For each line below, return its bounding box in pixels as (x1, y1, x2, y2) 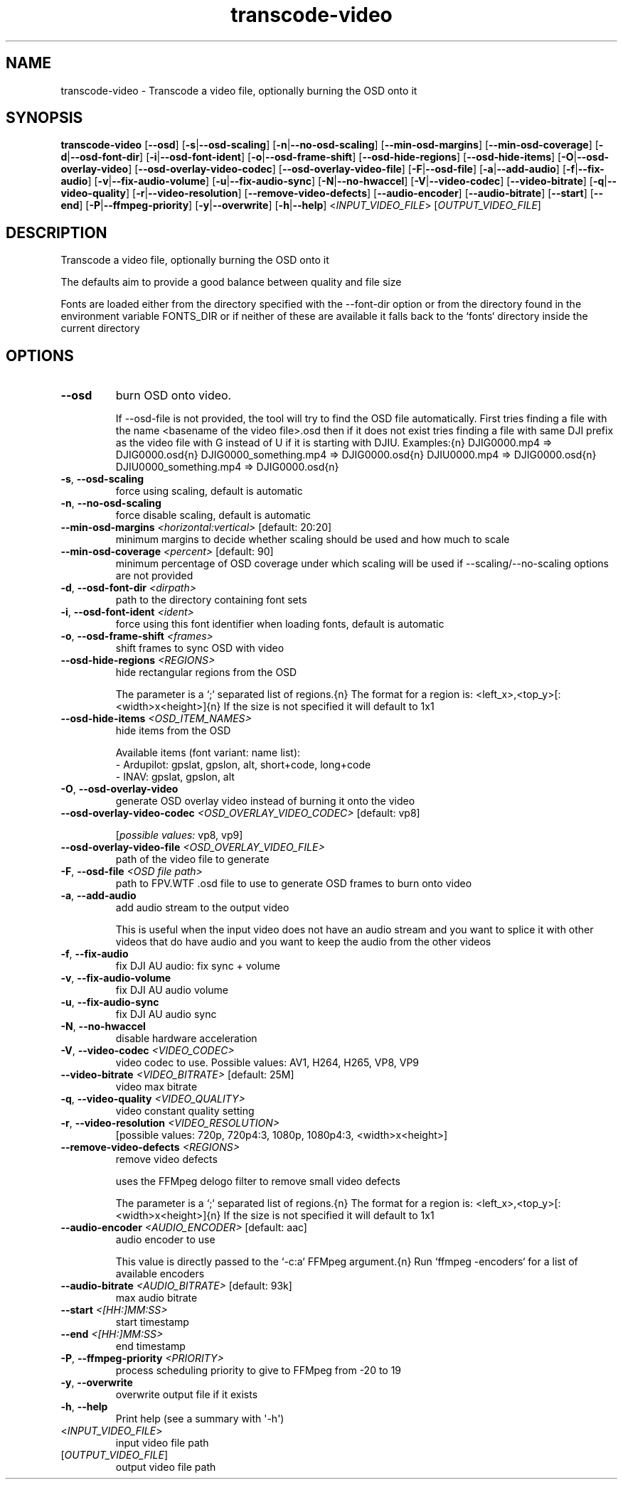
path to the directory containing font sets (115, 594, 307, 606)
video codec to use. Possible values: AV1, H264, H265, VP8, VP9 (115, 1056, 420, 1069)
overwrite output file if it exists (115, 1388, 258, 1401)
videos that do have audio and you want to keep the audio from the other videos (115, 936, 491, 948)
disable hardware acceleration (115, 1032, 257, 1045)
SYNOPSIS (6, 109, 83, 127)
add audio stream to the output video (115, 901, 289, 914)
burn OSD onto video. (115, 388, 232, 403)
